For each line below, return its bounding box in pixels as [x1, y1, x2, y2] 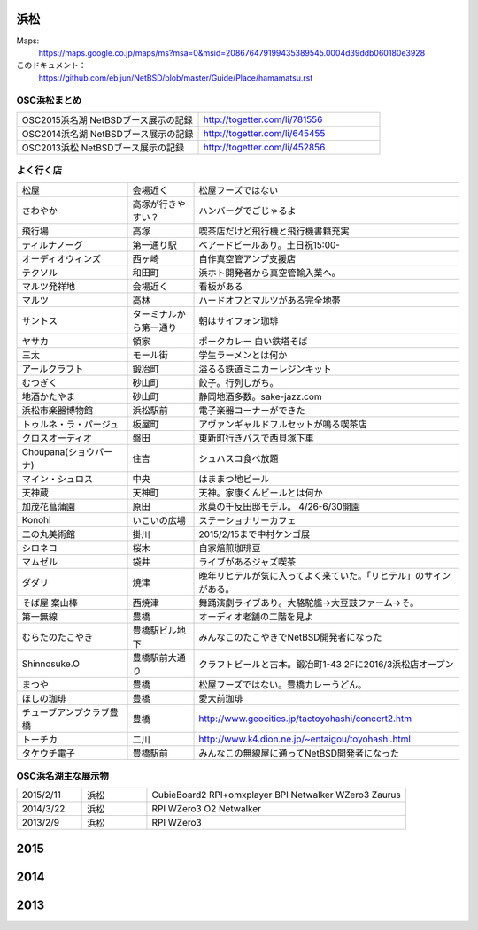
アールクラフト [21, 363, 84, 375]
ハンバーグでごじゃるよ [198, 204, 297, 217]
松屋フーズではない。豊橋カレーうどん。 [198, 678, 367, 690]
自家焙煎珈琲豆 [198, 542, 261, 554]
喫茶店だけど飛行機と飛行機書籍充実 [198, 225, 350, 237]
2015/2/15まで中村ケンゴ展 [198, 527, 310, 540]
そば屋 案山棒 [21, 596, 79, 609]
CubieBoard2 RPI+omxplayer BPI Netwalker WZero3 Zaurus [151, 788, 402, 801]
